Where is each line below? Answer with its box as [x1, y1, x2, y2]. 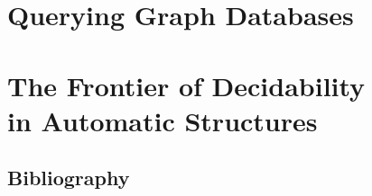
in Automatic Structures [7, 102, 318, 138]
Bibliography [7, 164, 130, 192]
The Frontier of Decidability [7, 67, 366, 103]
